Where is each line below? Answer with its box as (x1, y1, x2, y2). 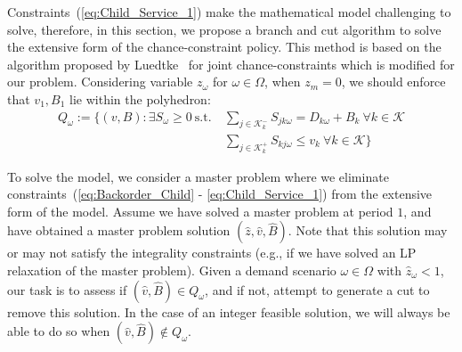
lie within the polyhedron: (69, 89, 211, 108)
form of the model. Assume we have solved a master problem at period (7, 201, 393, 220)
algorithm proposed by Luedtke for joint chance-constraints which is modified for (7, 54, 455, 73)
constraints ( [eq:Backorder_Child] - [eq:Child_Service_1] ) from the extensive (7, 184, 433, 203)
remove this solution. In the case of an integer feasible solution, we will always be (7, 302, 450, 321)
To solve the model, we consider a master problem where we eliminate (7, 167, 389, 185)
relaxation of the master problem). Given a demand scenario (7, 261, 336, 279)
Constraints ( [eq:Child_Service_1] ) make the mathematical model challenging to (7, 3, 451, 20)
